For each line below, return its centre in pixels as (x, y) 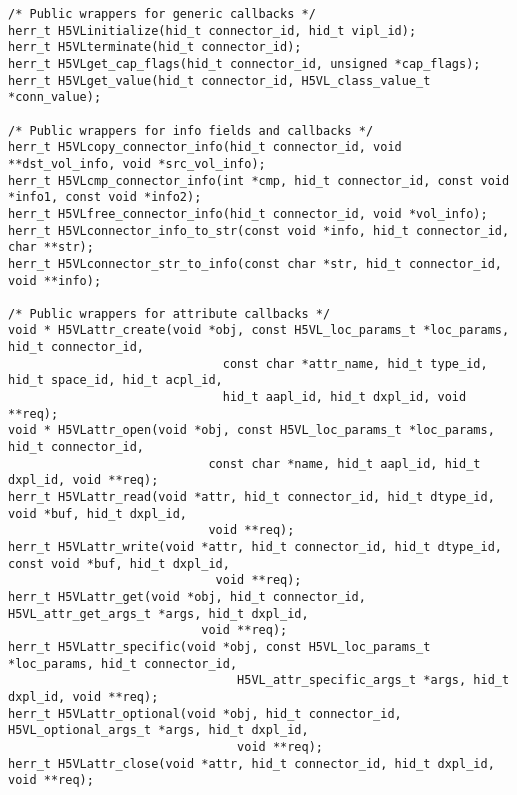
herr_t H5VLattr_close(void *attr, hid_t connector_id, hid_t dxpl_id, (251, 763)
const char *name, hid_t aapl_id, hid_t (344, 463)
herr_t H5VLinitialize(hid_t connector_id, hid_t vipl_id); (212, 30)
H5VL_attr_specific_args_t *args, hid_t (373, 680)
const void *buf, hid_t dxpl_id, (119, 563)
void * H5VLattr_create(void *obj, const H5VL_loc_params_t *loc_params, (259, 330)
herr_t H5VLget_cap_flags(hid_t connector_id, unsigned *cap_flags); (244, 63)
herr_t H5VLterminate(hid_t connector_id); (155, 47)
